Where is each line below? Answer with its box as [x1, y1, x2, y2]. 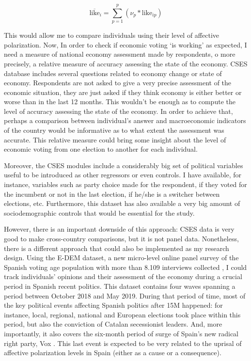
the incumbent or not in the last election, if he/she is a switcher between [4, 188, 220, 199]
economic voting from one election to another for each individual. [4, 144, 198, 154]
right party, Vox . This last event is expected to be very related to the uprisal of [4, 338, 242, 348]
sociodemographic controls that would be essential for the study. [4, 207, 195, 218]
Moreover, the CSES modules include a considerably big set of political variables [4, 160, 243, 170]
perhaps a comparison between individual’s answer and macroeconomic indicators [4, 115, 246, 126]
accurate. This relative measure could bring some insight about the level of [4, 134, 226, 144]
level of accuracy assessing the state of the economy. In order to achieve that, [4, 106, 233, 116]
